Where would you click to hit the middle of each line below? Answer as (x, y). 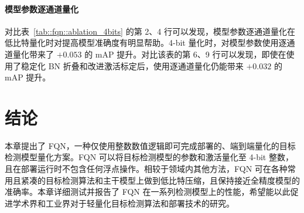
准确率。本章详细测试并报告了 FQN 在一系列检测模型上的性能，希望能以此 (148, 192)
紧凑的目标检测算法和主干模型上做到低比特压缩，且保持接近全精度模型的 (160, 180)
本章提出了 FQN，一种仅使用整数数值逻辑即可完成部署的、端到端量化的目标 (150, 145)
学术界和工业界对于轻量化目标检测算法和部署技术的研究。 (123, 203)
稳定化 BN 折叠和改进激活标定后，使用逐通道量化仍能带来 (132, 65)
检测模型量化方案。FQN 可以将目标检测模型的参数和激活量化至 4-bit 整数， (149, 157)
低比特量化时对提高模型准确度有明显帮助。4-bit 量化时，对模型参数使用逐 (146, 43)
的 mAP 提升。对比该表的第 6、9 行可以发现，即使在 (185, 54)
